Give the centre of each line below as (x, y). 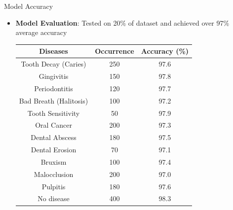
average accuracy (41, 32)
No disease (54, 198)
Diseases (54, 51)
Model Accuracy (29, 6)
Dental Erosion (54, 150)
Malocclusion (54, 174)
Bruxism (54, 161)
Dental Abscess (54, 137)
